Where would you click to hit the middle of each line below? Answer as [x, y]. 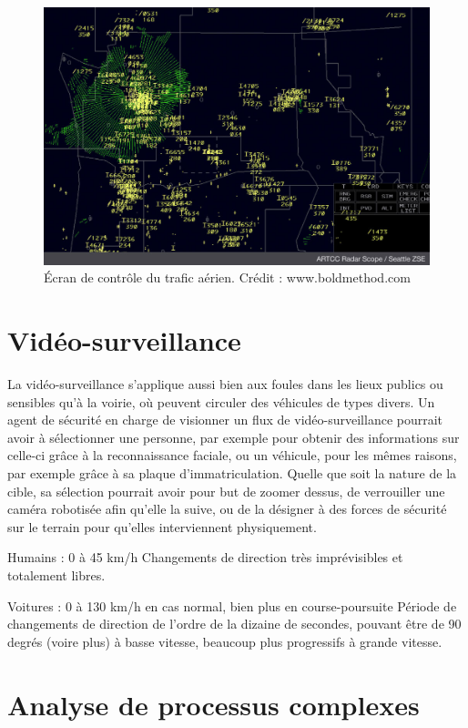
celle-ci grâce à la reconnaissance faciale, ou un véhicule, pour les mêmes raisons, [232, 455]
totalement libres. [56, 575]
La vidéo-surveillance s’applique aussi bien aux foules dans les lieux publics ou [225, 384]
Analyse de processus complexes [214, 704]
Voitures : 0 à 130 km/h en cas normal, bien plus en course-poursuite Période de [232, 605]
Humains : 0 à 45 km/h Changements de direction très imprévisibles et [205, 557]
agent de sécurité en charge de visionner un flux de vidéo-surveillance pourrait [225, 420]
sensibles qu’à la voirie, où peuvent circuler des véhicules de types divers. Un [221, 401]
